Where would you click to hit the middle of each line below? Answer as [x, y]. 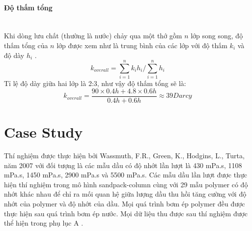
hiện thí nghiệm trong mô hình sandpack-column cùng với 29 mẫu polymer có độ [126, 184]
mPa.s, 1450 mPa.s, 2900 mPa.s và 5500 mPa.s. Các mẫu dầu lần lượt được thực [126, 175]
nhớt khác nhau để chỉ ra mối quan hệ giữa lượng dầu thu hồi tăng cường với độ [125, 194]
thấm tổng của [26, 45]
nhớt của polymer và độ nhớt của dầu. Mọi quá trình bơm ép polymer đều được [125, 204]
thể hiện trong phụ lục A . [44, 223]
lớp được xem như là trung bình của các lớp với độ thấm [142, 45]
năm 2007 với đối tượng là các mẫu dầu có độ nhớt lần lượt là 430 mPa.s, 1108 [123, 165]
